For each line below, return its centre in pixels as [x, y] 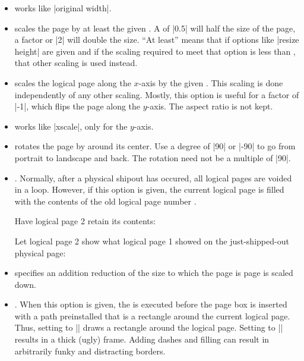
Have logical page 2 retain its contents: [85, 221]
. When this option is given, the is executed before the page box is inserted [151, 304]
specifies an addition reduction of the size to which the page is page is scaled [154, 273]
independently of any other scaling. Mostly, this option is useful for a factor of [157, 94]
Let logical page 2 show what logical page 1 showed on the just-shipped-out [152, 241]
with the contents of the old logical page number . [105, 201]
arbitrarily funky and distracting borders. [90, 351]
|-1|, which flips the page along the [77, 106]
